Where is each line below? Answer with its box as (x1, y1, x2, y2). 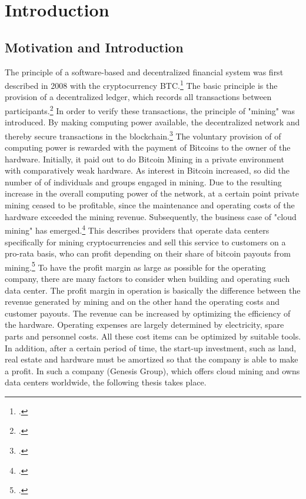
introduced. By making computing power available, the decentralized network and (5, 116, 300, 128)
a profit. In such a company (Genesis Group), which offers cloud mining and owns (5, 364, 300, 377)
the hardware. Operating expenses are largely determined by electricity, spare (5, 318, 284, 331)
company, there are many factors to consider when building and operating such (5, 272, 290, 284)
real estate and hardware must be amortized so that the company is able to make (5, 353, 298, 365)
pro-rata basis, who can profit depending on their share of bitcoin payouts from (5, 247, 291, 260)
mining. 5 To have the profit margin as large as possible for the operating (5, 259, 266, 273)
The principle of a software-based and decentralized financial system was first (5, 65, 284, 78)
